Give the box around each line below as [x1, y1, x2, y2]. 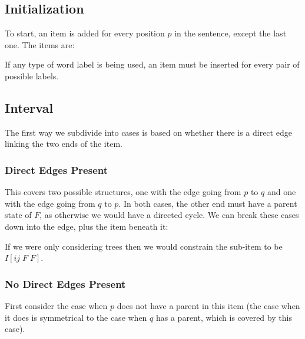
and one [267, 186, 296, 198]
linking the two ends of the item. [5, 137, 122, 150]
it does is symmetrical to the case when [5, 311, 147, 323]
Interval [5, 98, 54, 116]
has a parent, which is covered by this [155, 311, 292, 323]
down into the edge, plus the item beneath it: [5, 220, 168, 232]
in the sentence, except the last [174, 27, 287, 39]
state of [5, 209, 32, 221]
